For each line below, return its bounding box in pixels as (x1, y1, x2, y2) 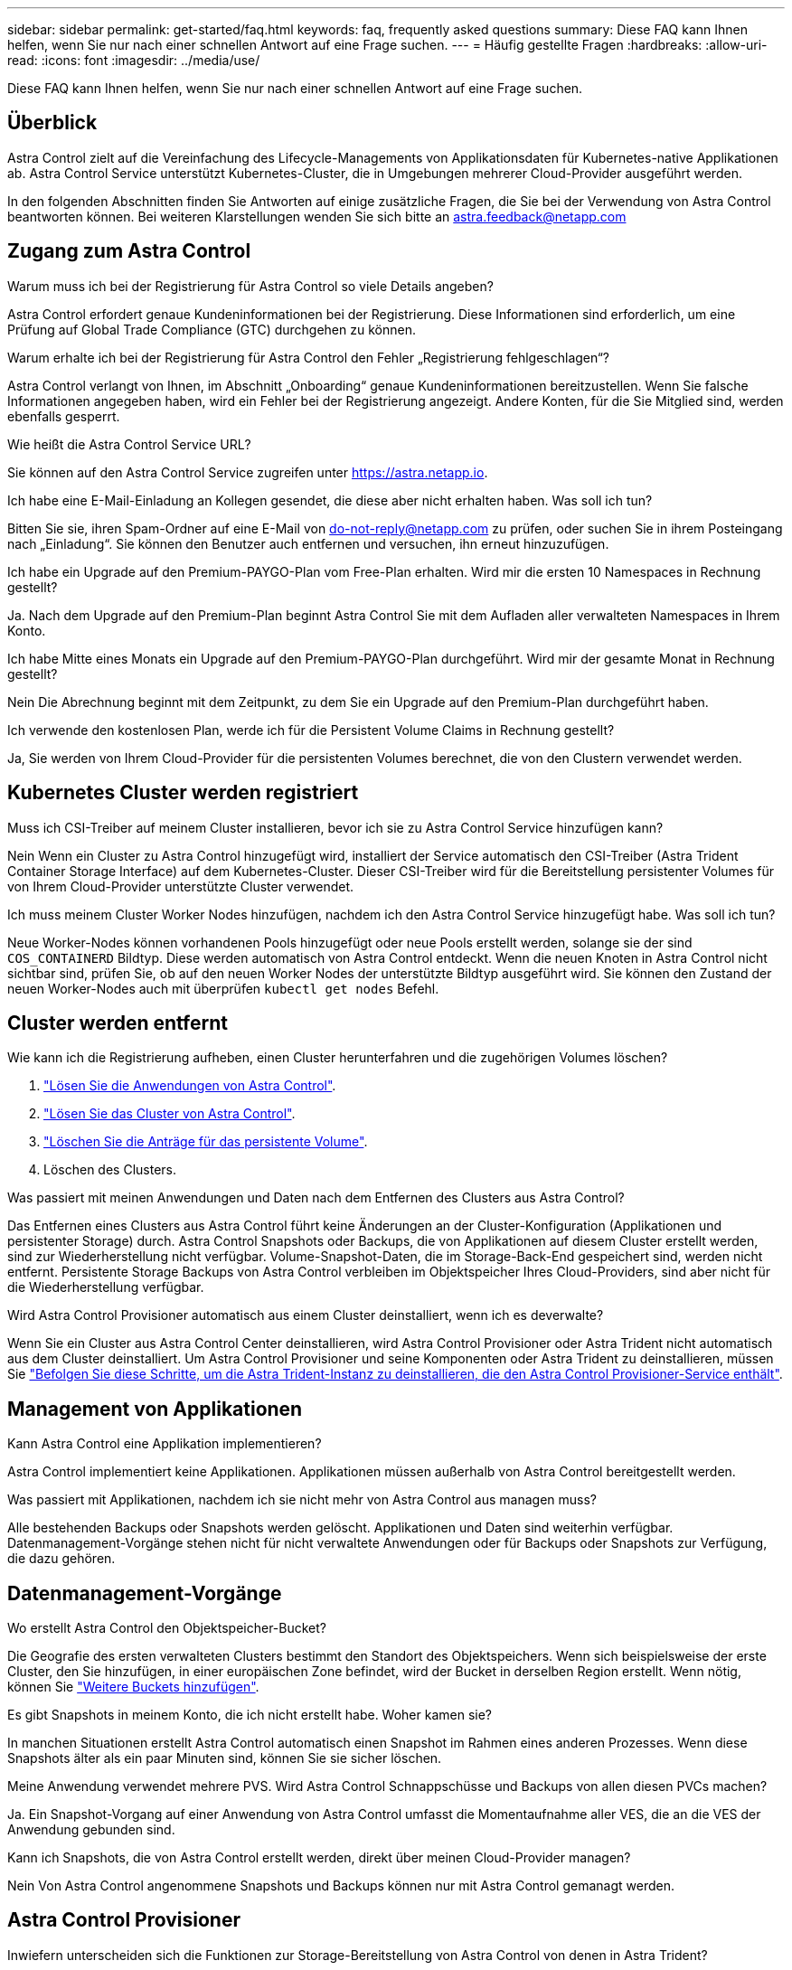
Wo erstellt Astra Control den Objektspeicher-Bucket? (7, 1620, 326, 1636)
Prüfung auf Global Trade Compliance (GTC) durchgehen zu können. (7, 321, 416, 337)
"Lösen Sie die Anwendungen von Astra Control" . (43, 1078, 336, 1094)
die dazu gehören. (7, 1551, 116, 1567)
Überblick (7, 111, 98, 135)
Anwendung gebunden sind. (7, 1822, 175, 1838)
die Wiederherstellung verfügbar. (7, 1279, 204, 1296)
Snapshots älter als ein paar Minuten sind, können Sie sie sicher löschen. (7, 1750, 442, 1767)
